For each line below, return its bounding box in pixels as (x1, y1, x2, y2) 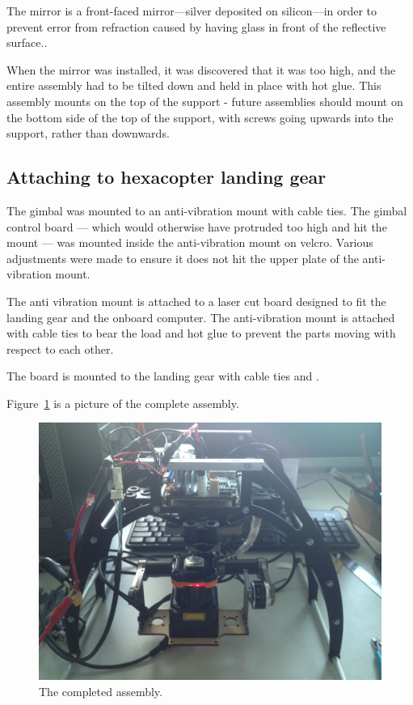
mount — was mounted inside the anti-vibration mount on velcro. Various (6, 234, 373, 251)
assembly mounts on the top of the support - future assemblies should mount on (6, 92, 403, 109)
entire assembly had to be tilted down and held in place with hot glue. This (6, 77, 381, 94)
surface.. (6, 34, 48, 51)
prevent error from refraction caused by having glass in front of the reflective (6, 18, 386, 35)
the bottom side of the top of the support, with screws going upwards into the (6, 108, 394, 125)
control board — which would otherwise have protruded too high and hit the (6, 218, 387, 235)
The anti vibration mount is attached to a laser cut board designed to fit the (6, 292, 386, 309)
